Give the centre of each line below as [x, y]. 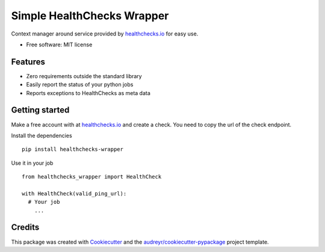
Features [28, 62]
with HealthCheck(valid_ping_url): [74, 193]
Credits [25, 228]
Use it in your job [32, 163]
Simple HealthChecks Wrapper [90, 16]
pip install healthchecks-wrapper [73, 149]
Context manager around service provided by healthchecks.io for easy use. [105, 34]
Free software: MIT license [59, 45]
